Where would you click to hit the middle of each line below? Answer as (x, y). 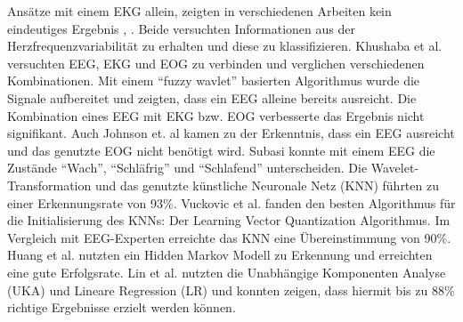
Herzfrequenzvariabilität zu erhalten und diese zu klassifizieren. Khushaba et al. (225, 46)
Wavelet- (395, 168)
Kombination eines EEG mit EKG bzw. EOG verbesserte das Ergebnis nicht (216, 115)
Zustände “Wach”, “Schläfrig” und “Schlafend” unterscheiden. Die (187, 168)
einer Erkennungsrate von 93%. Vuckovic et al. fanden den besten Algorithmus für (231, 202)
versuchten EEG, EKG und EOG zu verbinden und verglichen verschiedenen (216, 63)
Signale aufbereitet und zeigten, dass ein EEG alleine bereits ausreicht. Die (212, 97)
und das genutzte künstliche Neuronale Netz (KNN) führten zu (267, 185)
